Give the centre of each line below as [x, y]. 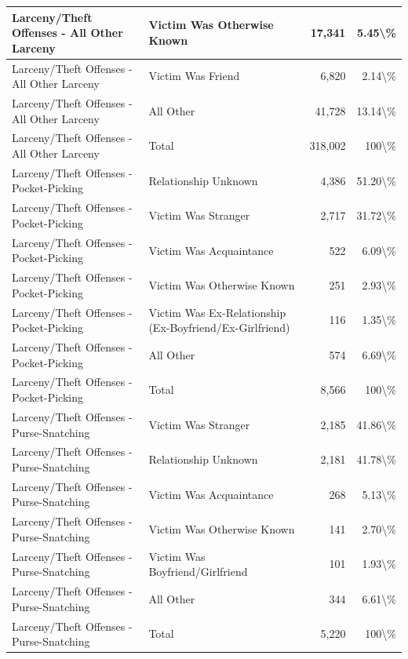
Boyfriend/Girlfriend [198, 572]
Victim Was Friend [194, 76]
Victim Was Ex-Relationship [217, 312]
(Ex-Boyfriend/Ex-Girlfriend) [219, 328]
